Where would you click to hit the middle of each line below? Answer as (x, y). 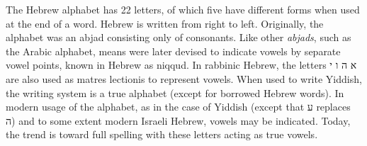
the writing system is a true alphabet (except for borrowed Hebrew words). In (175, 92)
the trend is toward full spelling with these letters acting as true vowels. (162, 134)
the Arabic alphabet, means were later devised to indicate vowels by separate (173, 51)
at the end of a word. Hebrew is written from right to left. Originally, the (165, 23)
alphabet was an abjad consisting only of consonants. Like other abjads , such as (179, 37)
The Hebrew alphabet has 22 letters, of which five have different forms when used (183, 9)
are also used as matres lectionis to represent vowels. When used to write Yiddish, (184, 78)
